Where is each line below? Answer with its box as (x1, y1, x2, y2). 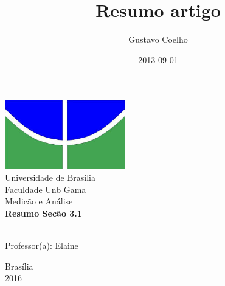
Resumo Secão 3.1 (5, 207, 82, 220)
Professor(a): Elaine (5, 239, 78, 252)
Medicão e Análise (5, 195, 73, 208)
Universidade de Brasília (5, 171, 95, 184)
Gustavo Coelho (128, 33, 188, 46)
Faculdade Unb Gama (5, 183, 86, 195)
